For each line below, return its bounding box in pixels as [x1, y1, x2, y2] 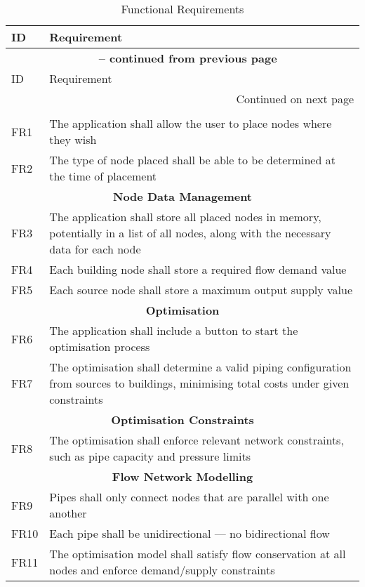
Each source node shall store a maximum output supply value [49, 282, 353, 298]
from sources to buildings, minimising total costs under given [49, 375, 350, 391]
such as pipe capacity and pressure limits [49, 448, 251, 464]
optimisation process [49, 338, 150, 355]
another [49, 505, 87, 521]
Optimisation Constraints [111, 411, 254, 428]
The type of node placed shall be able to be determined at [49, 152, 336, 168]
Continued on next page [236, 91, 354, 107]
